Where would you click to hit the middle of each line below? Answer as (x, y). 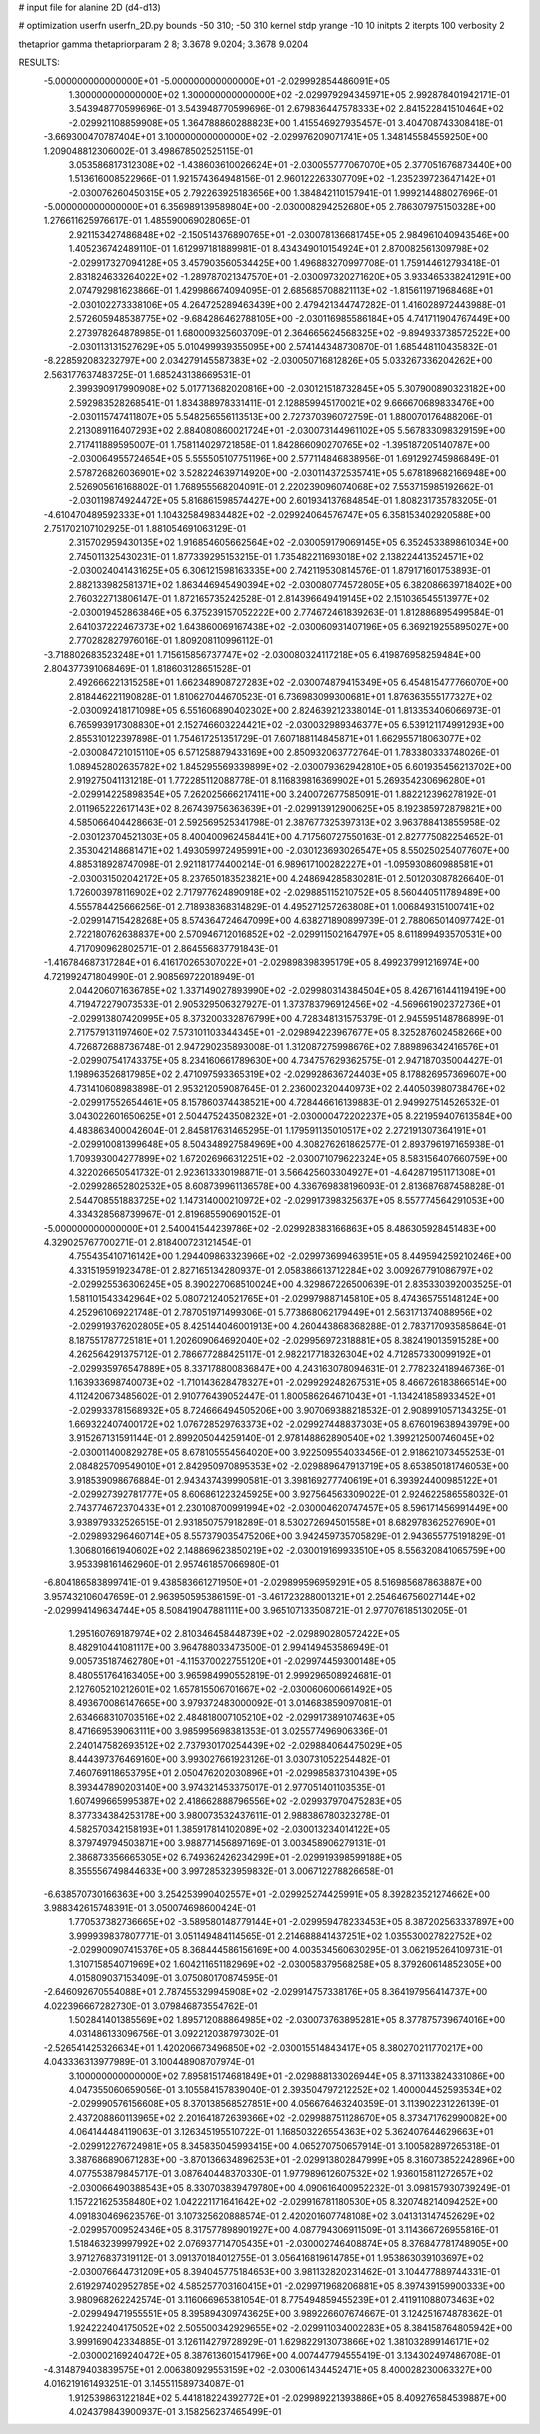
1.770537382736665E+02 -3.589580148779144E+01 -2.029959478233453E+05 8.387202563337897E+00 (291, 1922)
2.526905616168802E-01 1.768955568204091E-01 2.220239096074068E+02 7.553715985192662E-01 (281, 486)
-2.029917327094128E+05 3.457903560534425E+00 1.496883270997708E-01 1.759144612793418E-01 (284, 262)
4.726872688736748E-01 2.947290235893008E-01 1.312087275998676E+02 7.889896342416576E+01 (283, 1046)
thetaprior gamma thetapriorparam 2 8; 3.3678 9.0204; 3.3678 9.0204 (163, 44)
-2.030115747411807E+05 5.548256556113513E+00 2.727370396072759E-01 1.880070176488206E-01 (280, 416)
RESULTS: (39, 62)
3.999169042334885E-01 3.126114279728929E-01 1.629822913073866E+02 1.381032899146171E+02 (279, 2342)
